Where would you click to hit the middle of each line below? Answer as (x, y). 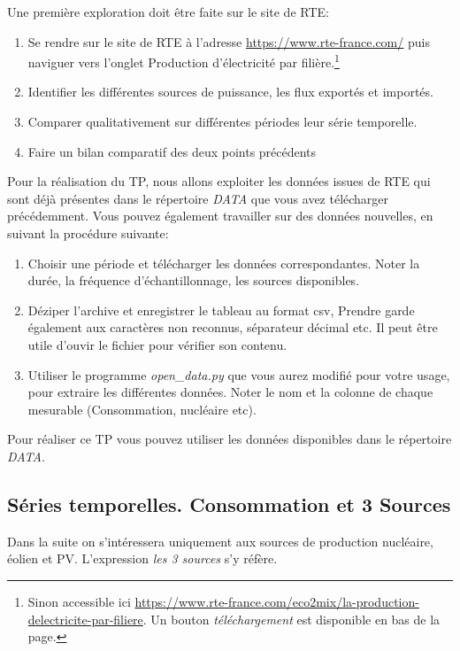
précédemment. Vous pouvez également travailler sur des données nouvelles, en (220, 216)
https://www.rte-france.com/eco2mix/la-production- (277, 601)
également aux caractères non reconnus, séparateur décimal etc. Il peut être (233, 327)
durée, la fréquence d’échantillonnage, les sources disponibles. (194, 280)
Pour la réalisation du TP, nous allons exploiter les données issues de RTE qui (219, 181)
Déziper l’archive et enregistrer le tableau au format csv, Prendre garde (221, 310)
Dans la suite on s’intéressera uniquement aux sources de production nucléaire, (220, 541)
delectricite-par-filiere (85, 619)
